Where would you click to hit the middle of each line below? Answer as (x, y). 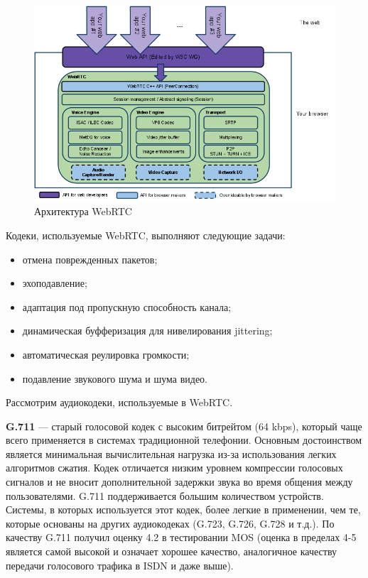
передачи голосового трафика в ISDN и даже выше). (120, 565)
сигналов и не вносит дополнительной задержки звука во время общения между (179, 482)
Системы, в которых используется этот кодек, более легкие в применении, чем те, (183, 509)
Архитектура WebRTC (83, 211)
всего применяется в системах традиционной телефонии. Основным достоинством (184, 440)
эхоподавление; (55, 283)
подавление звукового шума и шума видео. (115, 378)
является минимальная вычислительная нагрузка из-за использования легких (171, 453)
